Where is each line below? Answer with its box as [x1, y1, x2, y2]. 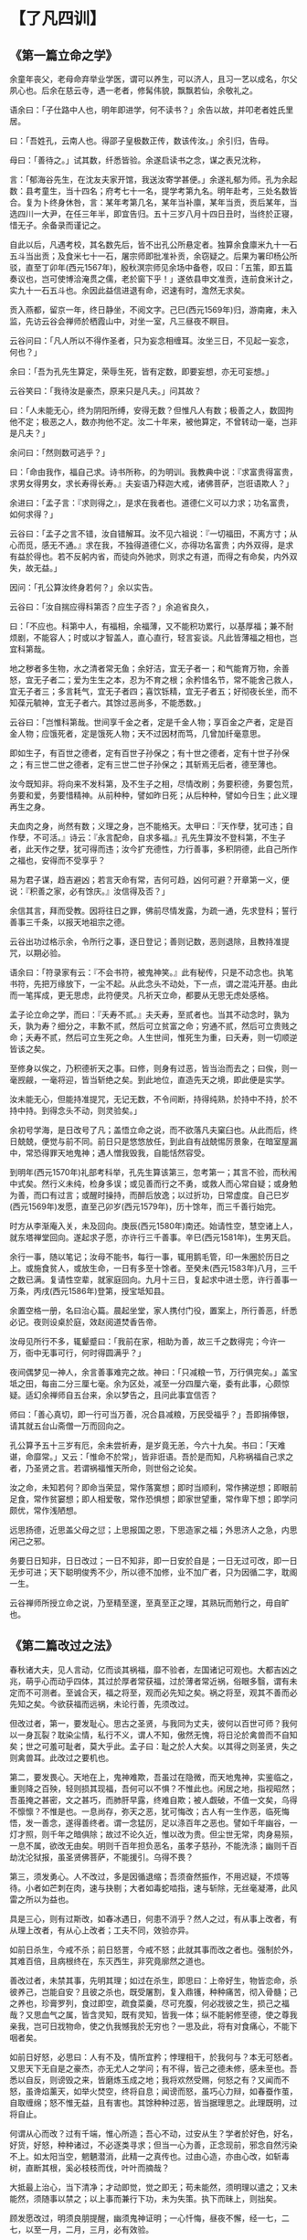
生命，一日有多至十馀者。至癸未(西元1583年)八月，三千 [89, 1263, 298, 1273]
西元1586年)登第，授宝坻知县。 [52, 1286, 170, 1296]
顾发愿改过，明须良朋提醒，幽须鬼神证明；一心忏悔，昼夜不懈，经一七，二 [9, 2213, 290, 2224]
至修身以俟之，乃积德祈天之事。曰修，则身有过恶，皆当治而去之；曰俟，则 [9, 1063, 290, 1074]
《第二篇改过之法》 [9, 1638, 118, 1654]
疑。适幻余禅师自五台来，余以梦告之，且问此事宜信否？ [9, 1390, 217, 1400]
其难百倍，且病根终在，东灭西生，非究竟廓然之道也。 [9, 1955, 210, 1966]
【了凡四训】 [9, 8, 107, 29]
